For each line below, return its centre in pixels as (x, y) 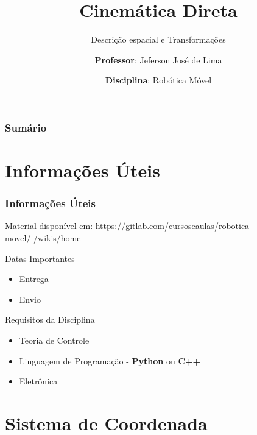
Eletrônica (38, 381)
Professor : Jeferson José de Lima (158, 59)
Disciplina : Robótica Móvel (158, 80)
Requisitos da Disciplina (50, 320)
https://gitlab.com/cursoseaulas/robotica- (174, 226)
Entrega (34, 279)
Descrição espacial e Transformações (158, 39)
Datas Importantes (40, 258)
